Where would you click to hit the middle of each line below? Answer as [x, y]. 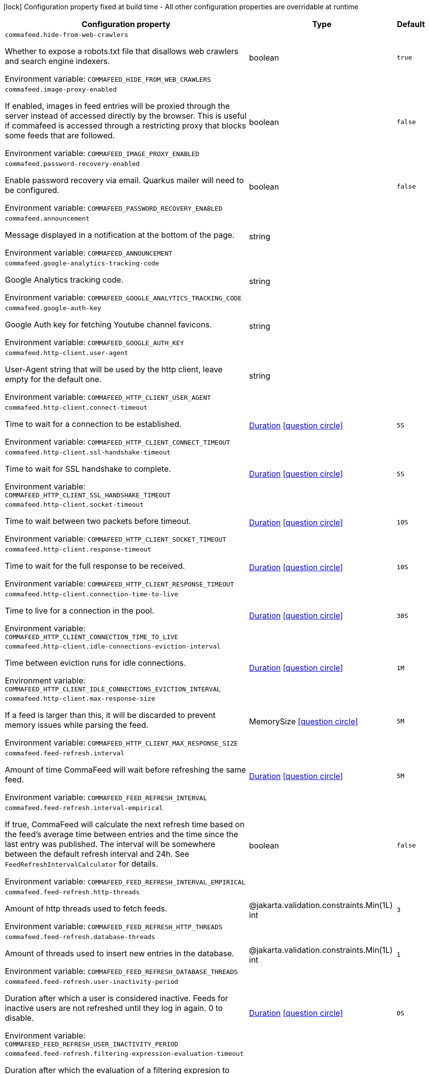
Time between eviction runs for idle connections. [95, 663]
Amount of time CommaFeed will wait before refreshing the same [125, 770]
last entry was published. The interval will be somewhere [110, 844]
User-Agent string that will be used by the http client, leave [114, 369]
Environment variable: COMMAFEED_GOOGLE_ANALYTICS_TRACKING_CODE [123, 297]
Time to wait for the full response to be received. [95, 566]
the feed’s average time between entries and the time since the [122, 834]
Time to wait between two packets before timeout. [98, 521]
